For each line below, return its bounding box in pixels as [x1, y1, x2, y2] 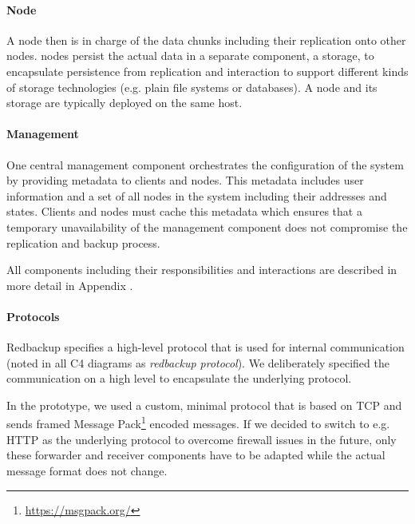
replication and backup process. [6, 234, 160, 251]
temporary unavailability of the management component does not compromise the [6, 218, 408, 235]
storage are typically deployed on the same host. [6, 94, 243, 111]
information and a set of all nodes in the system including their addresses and [6, 187, 387, 204]
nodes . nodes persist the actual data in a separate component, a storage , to [6, 47, 374, 64]
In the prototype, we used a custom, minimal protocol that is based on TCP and [6, 396, 402, 413]
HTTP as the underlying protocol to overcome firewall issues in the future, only [6, 431, 397, 447]
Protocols [6, 308, 60, 324]
